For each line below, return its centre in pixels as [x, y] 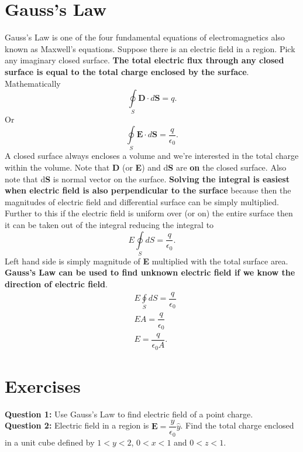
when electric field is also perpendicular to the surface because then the [148, 190]
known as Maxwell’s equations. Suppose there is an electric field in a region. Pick [150, 48]
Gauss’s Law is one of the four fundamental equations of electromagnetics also [145, 37]
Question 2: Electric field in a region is [77, 425]
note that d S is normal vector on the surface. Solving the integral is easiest [147, 179]
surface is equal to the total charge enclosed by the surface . [127, 71]
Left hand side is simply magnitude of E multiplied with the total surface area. [147, 261]
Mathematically [33, 83]
